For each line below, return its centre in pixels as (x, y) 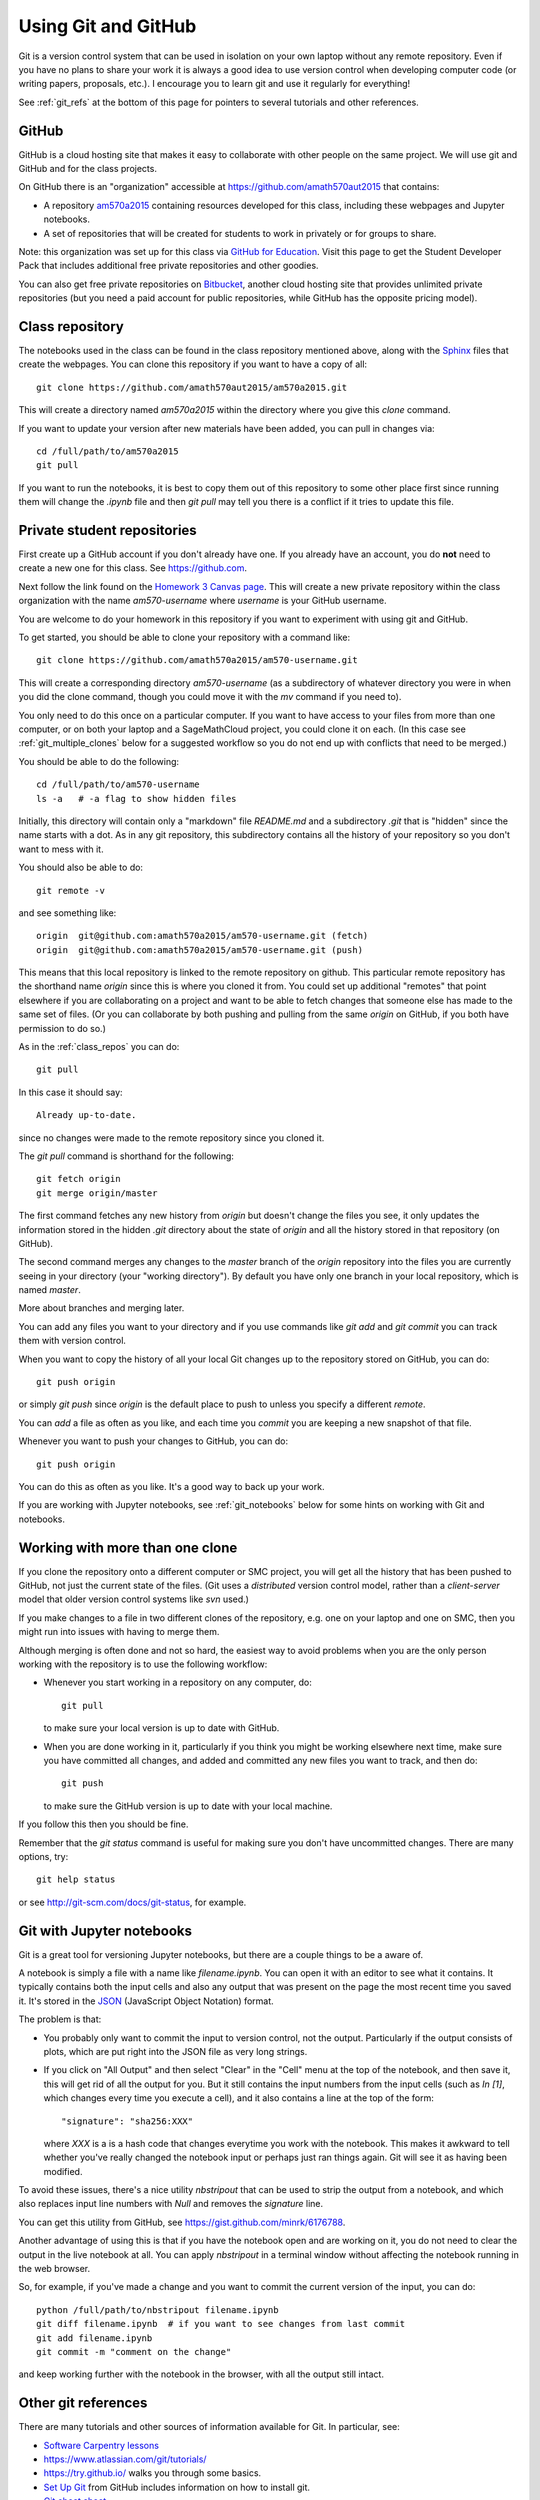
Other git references (83, 2403)
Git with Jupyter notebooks (105, 1930)
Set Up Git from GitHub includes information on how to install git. (176, 2487)
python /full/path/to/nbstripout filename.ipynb (157, 2309)
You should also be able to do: (81, 867)
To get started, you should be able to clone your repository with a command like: (184, 637)
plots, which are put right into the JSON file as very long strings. (175, 2051)
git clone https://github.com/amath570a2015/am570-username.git (197, 660)
